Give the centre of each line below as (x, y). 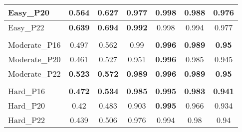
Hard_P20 (27, 105)
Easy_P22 (26, 27)
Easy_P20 (29, 12)
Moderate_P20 (34, 59)
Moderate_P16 (34, 45)
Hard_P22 (27, 120)
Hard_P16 (27, 91)
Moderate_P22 (34, 73)
